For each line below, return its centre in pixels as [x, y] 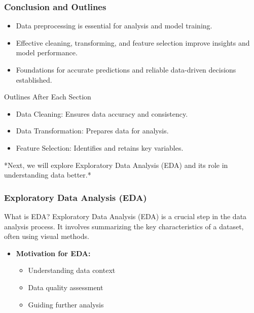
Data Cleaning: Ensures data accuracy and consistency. [102, 113]
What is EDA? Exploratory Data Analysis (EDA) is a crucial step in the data [125, 216]
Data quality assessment [66, 287]
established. [34, 79]
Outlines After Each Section [48, 97]
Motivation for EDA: [53, 253]
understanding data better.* [48, 175]
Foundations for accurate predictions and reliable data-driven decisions [126, 69]
